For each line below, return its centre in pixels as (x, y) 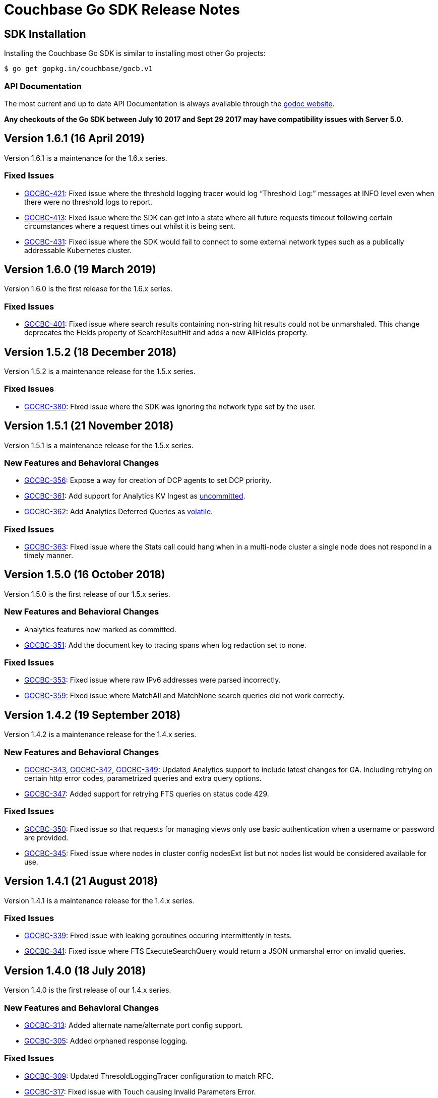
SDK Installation (45, 34)
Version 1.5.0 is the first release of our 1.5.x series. (87, 594)
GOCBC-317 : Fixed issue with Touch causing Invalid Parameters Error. (140, 1091)
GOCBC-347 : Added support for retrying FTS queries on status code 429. (147, 794)
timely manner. (49, 556)
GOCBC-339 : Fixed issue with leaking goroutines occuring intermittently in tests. (158, 936)
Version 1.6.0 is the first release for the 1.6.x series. (88, 289)
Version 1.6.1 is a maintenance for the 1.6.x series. (86, 158)
